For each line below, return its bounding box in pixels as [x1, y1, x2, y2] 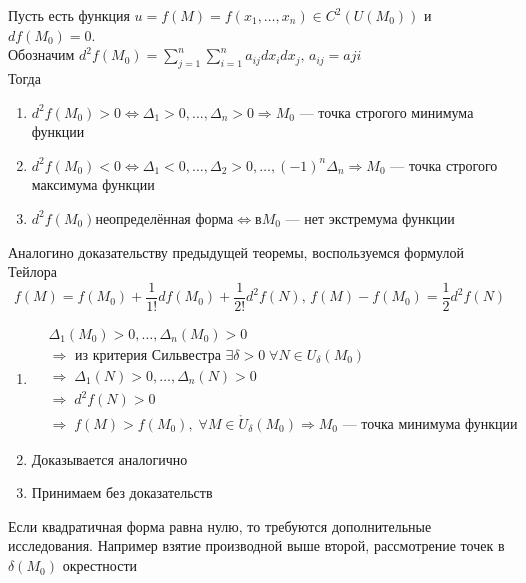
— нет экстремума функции [285, 207, 455, 228]
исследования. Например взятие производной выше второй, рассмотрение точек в [8, 535, 505, 556]
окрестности [62, 555, 137, 576]
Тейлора [8, 261, 57, 282]
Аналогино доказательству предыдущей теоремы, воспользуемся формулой [8, 241, 464, 262]
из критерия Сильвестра [74, 348, 221, 363]
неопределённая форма [95, 212, 234, 227]
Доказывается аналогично [31, 448, 188, 469]
